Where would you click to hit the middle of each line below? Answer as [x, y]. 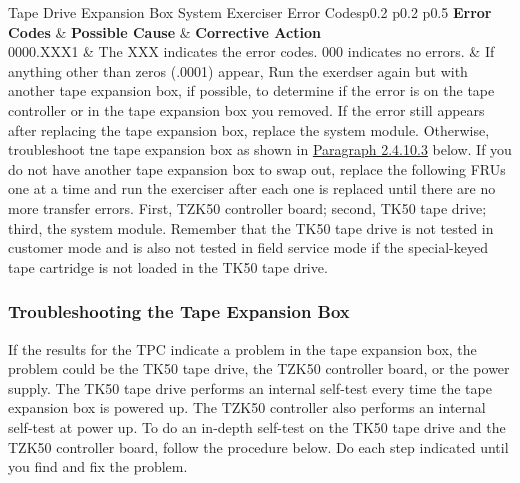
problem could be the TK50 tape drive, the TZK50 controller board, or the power [259, 368]
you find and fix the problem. [98, 466]
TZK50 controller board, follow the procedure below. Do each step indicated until [258, 446]
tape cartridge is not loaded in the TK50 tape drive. [168, 266]
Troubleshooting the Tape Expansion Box [179, 311]
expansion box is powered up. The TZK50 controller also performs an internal [247, 407]
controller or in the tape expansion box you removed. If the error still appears [246, 109]
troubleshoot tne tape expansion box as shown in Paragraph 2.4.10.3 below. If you [260, 149]
